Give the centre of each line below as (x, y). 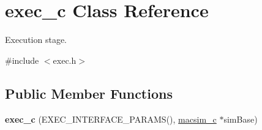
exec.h (65, 60)
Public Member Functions (89, 93)
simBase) (241, 119)
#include (22, 60)
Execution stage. (36, 40)
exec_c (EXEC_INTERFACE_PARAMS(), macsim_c (111, 119)
